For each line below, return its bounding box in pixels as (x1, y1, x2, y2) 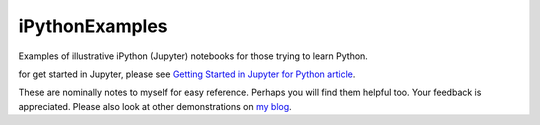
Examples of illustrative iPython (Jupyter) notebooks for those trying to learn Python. (18, 50, 369, 62)
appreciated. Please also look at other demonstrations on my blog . (18, 100, 292, 112)
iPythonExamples (18, 15, 169, 37)
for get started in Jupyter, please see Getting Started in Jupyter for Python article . (18, 68, 356, 80)
